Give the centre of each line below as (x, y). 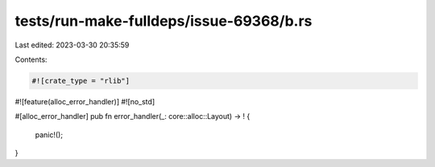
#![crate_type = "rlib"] (81, 81)
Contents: (31, 59)
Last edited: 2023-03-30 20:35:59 (72, 45)
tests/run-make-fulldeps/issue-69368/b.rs (164, 21)
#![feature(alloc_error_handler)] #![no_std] (85, 101)
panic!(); (49, 134)
